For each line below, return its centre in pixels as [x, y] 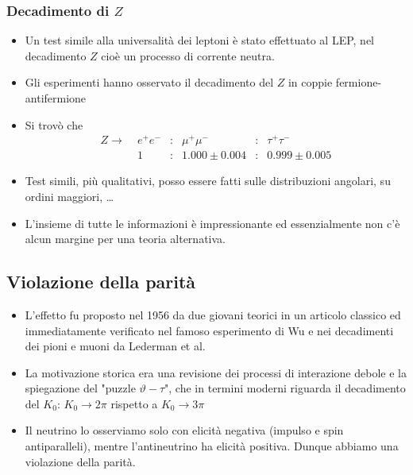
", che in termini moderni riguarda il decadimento [285, 388]
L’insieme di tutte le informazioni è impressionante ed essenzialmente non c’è [212, 223]
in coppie [310, 82]
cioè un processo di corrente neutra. [188, 55]
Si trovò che [54, 124]
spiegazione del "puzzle [80, 388]
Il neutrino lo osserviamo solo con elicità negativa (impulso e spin [184, 430]
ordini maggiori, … [69, 196]
